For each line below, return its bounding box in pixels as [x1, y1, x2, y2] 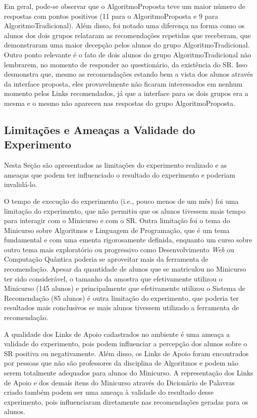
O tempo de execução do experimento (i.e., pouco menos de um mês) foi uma [4, 195, 239, 206]
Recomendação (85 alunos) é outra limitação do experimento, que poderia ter [4, 292, 239, 303]
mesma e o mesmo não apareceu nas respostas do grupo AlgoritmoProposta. [4, 97, 235, 108]
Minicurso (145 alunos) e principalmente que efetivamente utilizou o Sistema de [4, 283, 246, 293]
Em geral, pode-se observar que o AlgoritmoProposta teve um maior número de [4, 1, 246, 11]
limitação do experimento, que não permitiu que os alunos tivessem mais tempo [4, 205, 246, 216]
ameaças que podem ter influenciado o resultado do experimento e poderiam [4, 169, 235, 180]
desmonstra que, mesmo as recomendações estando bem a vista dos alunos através [4, 69, 253, 79]
